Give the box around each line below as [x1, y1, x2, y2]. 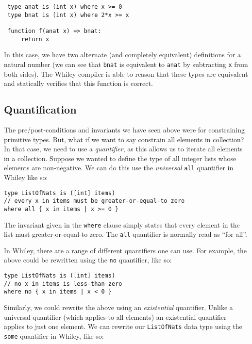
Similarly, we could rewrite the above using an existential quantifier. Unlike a [4, 302, 233, 312]
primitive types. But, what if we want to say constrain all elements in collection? [4, 134, 244, 144]
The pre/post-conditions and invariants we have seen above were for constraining [4, 124, 245, 134]
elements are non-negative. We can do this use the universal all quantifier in [4, 163, 234, 173]
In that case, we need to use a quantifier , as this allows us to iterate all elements [4, 144, 243, 154]
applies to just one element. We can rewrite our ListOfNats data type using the [4, 321, 242, 331]
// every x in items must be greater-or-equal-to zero [4, 197, 185, 205]
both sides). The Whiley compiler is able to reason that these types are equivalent [4, 68, 248, 79]
